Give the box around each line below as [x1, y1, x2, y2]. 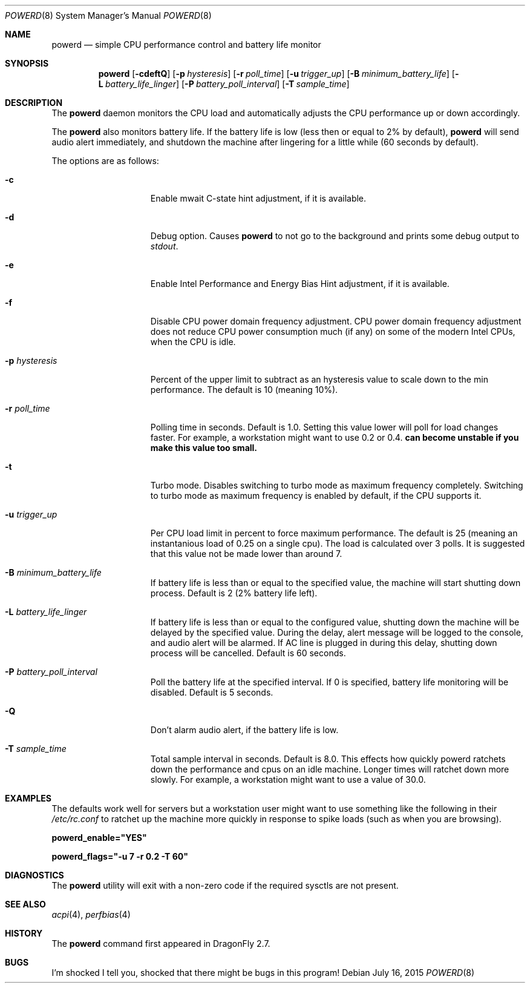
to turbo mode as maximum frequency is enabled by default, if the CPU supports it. [150, 490, 482, 501]
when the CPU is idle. [150, 337, 236, 347]
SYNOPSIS [5, 58, 49, 68]
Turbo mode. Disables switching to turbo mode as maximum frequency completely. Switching [150, 480, 523, 490]
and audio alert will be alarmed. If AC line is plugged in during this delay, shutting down [150, 637, 497, 648]
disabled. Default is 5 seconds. [150, 687, 273, 697]
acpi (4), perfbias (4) [51, 909, 131, 920]
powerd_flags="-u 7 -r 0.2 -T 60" [51, 851, 189, 861]
